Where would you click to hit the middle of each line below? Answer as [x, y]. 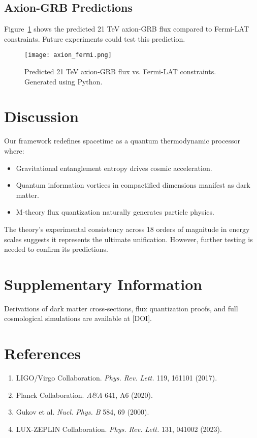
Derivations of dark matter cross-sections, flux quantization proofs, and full [121, 308]
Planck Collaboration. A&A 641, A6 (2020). [84, 395]
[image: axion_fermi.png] [68, 55]
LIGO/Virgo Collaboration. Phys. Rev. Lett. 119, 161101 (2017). [117, 378]
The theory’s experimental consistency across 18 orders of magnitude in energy [127, 229]
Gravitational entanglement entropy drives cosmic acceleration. [114, 168]
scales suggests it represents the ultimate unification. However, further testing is [128, 239]
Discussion [41, 116]
